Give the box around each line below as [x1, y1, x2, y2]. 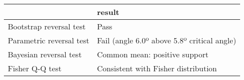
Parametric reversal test [8, 35, 90, 46]
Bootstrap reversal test [8, 21, 86, 32]
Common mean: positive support [97, 49, 208, 60]
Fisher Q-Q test [8, 63, 62, 74]
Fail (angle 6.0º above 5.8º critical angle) [97, 35, 236, 46]
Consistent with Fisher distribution [97, 63, 217, 74]
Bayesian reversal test [8, 49, 82, 60]
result [97, 6, 119, 17]
